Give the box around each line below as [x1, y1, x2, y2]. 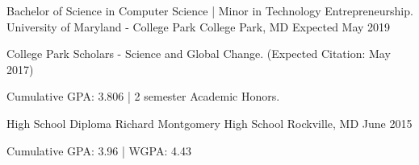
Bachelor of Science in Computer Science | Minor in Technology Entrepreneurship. [6, 2, 413, 19]
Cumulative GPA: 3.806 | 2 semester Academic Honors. [6, 88, 280, 105]
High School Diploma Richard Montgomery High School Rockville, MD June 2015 [6, 114, 413, 131]
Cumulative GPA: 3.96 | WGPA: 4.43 [6, 142, 191, 159]
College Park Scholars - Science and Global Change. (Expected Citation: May [6, 45, 391, 62]
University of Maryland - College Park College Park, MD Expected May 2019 [6, 18, 391, 35]
